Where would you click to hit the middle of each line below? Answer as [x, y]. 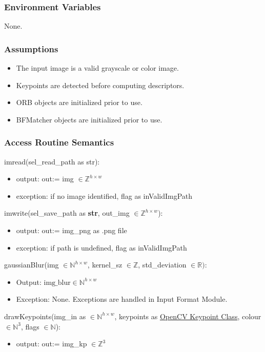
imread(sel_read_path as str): [52, 161]
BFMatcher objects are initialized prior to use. [89, 119]
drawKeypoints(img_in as [45, 316]
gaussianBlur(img [32, 265]
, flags [30, 326]
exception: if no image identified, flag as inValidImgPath [104, 195]
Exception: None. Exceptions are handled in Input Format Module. [122, 299]
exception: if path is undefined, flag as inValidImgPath [101, 247]
